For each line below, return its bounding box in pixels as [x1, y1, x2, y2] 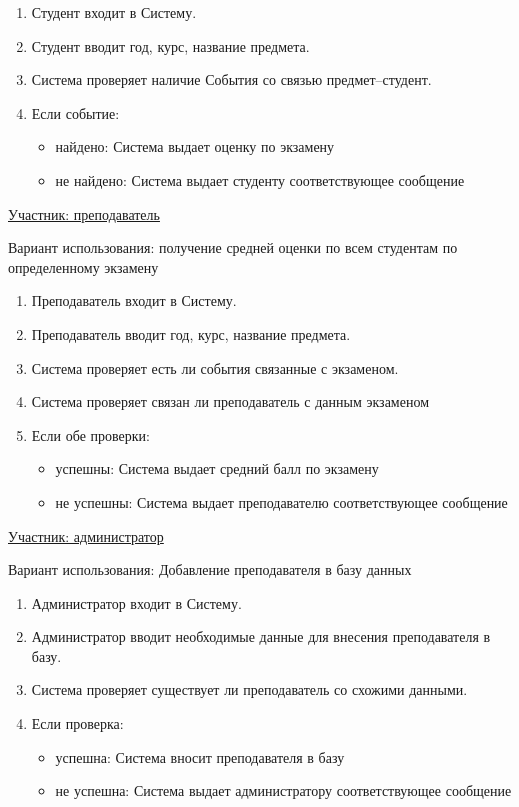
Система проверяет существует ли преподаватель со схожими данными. [31, 679, 468, 700]
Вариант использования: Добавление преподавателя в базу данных [8, 559, 412, 580]
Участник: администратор [8, 525, 164, 546]
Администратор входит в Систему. [31, 592, 242, 613]
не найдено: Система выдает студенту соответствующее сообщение [55, 169, 465, 190]
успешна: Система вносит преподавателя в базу [55, 746, 345, 767]
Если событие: [31, 102, 120, 123]
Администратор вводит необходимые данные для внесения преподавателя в [31, 626, 491, 647]
